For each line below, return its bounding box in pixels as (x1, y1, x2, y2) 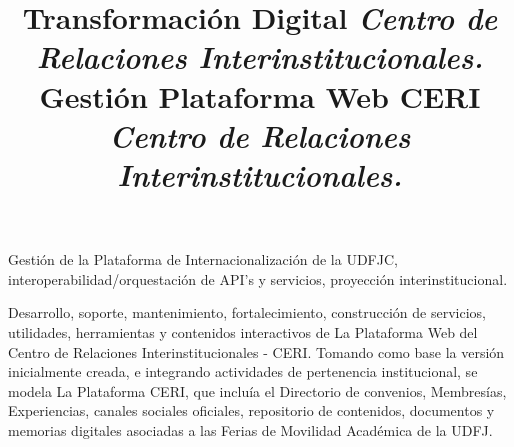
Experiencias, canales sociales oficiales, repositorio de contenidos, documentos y (8, 400, 495, 421)
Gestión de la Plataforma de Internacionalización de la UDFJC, (8, 249, 398, 270)
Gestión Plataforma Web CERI (39, 75, 481, 116)
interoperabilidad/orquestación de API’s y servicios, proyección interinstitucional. (8, 268, 508, 289)
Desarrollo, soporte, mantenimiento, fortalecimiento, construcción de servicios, (8, 302, 486, 323)
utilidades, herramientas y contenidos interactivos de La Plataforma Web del (8, 321, 478, 342)
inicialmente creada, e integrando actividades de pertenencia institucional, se (8, 361, 478, 382)
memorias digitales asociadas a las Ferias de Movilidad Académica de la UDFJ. (8, 419, 493, 440)
